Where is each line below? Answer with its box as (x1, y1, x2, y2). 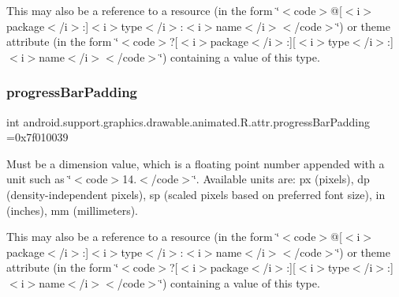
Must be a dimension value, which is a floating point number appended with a (6, 155, 385, 171)
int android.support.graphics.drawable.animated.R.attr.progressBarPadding (6, 113, 370, 130)
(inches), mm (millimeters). (6, 201, 139, 218)
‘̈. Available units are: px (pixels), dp (192, 171, 370, 187)
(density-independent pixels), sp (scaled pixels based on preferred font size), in (6, 186, 386, 202)
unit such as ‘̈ (6, 171, 72, 187)
